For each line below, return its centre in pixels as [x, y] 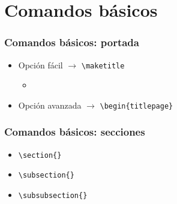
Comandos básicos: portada [72, 42]
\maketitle [103, 66]
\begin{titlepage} [136, 106]
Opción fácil [40, 64]
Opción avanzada [50, 105]
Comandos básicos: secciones [75, 132]
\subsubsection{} [53, 196]
